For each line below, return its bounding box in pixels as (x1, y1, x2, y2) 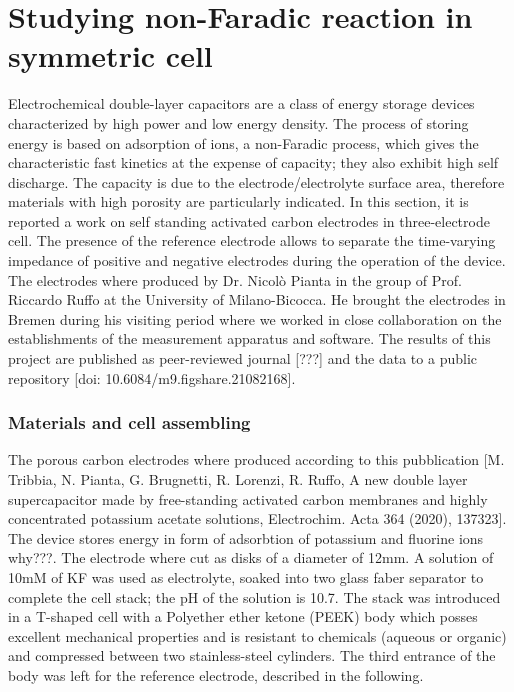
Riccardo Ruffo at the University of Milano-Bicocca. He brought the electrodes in (8, 289, 506, 310)
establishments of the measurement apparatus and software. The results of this (8, 328, 491, 349)
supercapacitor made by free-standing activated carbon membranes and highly (8, 488, 488, 509)
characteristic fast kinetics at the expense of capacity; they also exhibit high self (8, 152, 499, 173)
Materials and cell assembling (8, 410, 251, 435)
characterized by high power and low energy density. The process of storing (8, 112, 469, 133)
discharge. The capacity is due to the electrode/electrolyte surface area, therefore (8, 171, 505, 192)
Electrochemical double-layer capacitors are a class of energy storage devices (8, 93, 475, 114)
